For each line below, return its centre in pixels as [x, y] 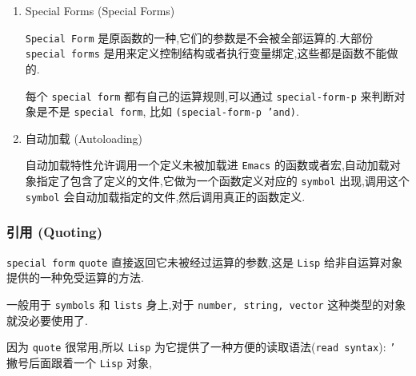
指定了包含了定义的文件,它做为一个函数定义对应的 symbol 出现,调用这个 [223, 181]
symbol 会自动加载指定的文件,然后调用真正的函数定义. [165, 196]
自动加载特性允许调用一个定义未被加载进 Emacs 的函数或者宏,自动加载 [207, 165]
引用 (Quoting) [54, 232]
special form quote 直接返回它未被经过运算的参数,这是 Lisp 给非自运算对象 [204, 261]
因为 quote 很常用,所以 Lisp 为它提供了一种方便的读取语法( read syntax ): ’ [201, 347]
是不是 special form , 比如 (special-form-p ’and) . [168, 111]
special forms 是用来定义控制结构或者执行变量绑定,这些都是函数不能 [206, 53]
